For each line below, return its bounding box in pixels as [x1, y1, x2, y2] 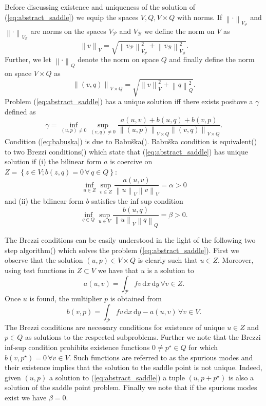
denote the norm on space [78, 54, 159, 65]
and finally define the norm [169, 54, 255, 65]
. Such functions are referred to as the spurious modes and [69, 352, 253, 362]
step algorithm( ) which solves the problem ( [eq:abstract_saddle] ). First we [5, 244, 239, 255]
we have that [98, 265, 139, 276]
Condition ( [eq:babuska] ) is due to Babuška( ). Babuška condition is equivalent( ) [5, 136, 257, 146]
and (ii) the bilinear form [5, 196, 84, 206]
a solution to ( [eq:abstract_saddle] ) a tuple [49, 372, 185, 382]
